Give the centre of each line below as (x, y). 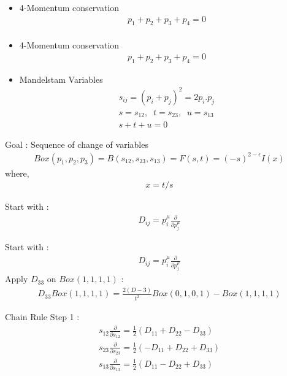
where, (17, 173)
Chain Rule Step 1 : (42, 317)
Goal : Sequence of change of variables (77, 144)
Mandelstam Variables (61, 79)
